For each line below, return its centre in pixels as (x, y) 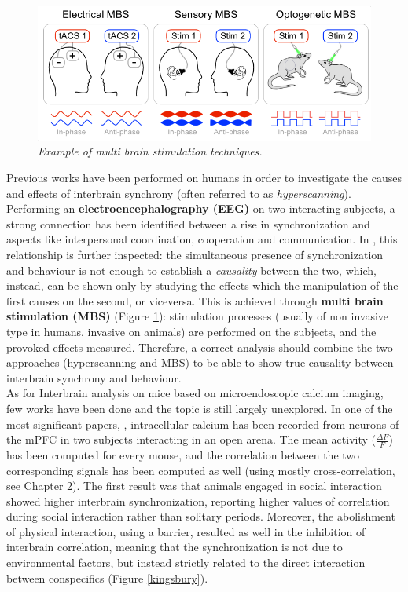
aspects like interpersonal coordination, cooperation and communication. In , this (202, 239)
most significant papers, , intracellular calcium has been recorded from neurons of (203, 424)
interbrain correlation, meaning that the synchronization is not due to (175, 547)
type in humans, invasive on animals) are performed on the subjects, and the (191, 331)
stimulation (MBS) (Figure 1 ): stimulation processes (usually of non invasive (198, 316)
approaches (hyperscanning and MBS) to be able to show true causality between (200, 362)
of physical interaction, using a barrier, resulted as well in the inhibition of (186, 531)
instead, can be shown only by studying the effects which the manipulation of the (202, 285)
